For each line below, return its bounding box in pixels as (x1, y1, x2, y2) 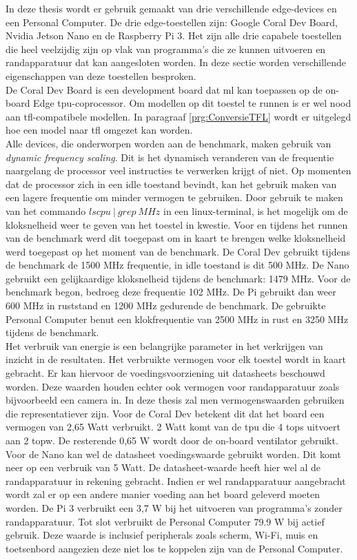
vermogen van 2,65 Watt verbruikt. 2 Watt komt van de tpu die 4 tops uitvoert (6, 419, 340, 434)
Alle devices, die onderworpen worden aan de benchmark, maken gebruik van (6, 136, 331, 150)
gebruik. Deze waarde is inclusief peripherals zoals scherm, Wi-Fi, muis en (6, 528, 318, 542)
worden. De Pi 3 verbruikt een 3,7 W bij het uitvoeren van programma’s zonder (6, 500, 343, 515)
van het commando (6, 203, 86, 218)
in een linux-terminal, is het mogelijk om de (163, 203, 348, 218)
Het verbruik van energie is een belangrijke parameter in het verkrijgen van (6, 338, 323, 353)
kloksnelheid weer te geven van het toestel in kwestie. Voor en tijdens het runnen (6, 217, 348, 231)
